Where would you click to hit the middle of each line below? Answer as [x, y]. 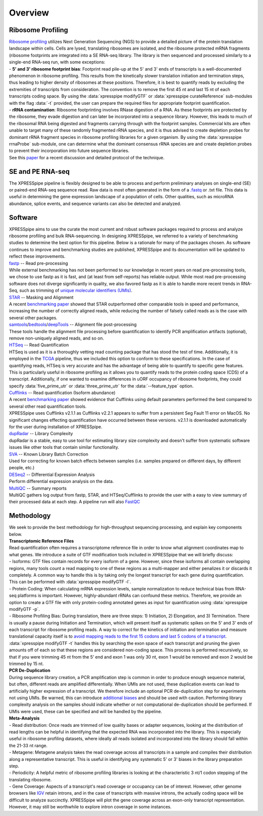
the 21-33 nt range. [28, 745]
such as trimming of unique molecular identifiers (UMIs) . [76, 290]
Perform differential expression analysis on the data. [61, 481]
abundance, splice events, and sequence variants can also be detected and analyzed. [95, 203]
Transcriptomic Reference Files [41, 541]
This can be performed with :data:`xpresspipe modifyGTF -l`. [70, 582]
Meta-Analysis [24, 718]
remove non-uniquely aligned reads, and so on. [56, 338]
